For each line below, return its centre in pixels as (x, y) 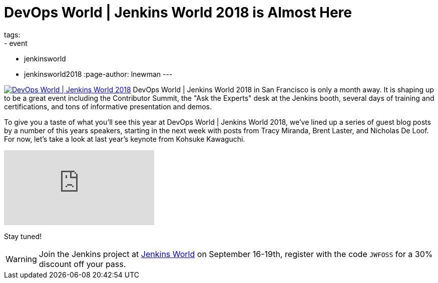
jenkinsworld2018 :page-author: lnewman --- (98, 74)
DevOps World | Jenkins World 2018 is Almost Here (178, 12)
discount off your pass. (82, 264)
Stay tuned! (23, 236)
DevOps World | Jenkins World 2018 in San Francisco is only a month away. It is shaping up (283, 89)
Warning (21, 259)
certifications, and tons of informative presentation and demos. (108, 106)
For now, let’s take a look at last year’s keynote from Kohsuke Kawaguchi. (125, 139)
